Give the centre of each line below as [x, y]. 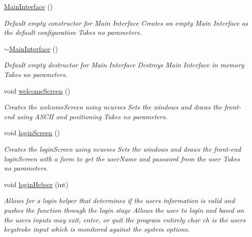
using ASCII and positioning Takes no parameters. [92, 116]
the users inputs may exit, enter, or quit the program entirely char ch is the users [125, 219]
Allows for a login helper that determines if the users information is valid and [119, 200]
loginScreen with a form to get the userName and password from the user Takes [122, 158]
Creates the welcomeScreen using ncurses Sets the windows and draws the [113, 107]
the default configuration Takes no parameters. [73, 32]
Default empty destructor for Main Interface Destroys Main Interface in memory [124, 65]
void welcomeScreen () [37, 90]
